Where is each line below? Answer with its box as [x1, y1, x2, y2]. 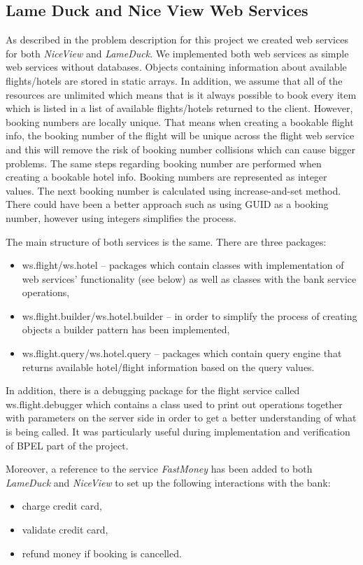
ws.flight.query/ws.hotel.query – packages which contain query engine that [22, 346, 342, 361]
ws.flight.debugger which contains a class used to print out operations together [6, 396, 343, 411]
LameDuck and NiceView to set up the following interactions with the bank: [6, 475, 331, 489]
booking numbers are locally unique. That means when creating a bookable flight [6, 114, 354, 129]
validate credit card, [22, 522, 108, 537]
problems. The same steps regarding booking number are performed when [6, 155, 322, 170]
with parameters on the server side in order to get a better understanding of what [6, 410, 357, 425]
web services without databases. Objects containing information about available [6, 60, 347, 74]
